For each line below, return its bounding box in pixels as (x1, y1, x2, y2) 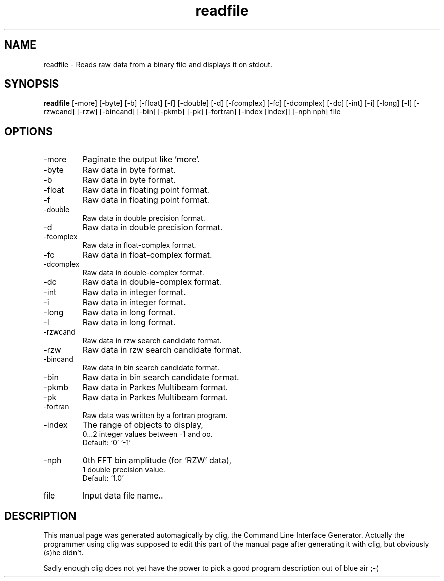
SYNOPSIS (4, 77, 59, 91)
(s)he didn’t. (43, 548, 84, 557)
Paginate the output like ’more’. (82, 154, 200, 165)
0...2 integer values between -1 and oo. (82, 430, 213, 439)
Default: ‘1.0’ (82, 474, 124, 483)
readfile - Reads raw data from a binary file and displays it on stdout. (43, 60, 272, 69)
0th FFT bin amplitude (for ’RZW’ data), (82, 455, 232, 466)
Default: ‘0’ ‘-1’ (82, 438, 131, 447)
